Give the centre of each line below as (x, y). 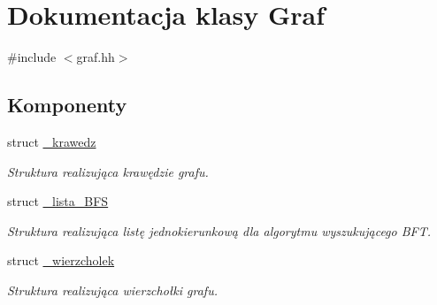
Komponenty (67, 105)
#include (32, 57)
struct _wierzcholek (61, 260)
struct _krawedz (52, 141)
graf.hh (96, 57)
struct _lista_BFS (58, 201)
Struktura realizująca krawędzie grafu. (108, 171)
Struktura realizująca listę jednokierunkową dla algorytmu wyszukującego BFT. (219, 230)
